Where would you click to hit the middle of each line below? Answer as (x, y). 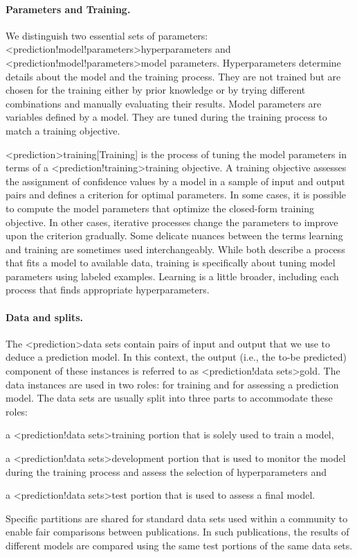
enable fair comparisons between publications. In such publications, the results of (177, 532)
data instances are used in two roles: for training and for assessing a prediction (172, 384)
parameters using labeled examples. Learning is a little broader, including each (172, 276)
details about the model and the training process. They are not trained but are (173, 76)
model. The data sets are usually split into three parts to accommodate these (169, 398)
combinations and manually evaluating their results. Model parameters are (164, 103)
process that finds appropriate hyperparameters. (108, 290)
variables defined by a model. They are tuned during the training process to (166, 117)
